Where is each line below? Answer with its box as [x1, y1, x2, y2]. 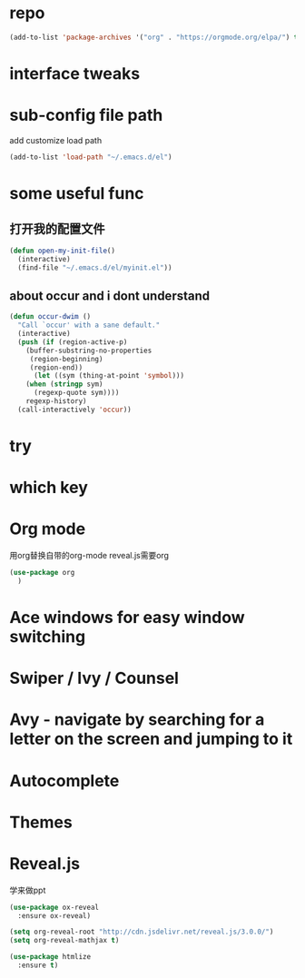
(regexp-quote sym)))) [33, 389, 120, 398]
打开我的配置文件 [9, 222, 105, 237]
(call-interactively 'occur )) [17, 405, 132, 414]
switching [9, 627, 86, 647]
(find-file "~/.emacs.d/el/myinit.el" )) [17, 262, 172, 272]
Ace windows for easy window [9, 608, 245, 627]
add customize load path [9, 134, 103, 145]
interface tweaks [9, 64, 141, 84]
